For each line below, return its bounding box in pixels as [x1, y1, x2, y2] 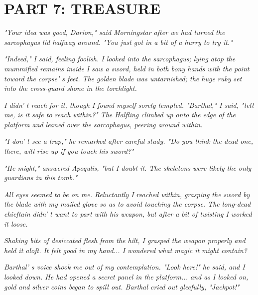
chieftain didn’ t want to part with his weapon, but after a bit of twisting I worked [4, 209, 252, 219]
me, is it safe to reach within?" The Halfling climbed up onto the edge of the [4, 109, 236, 120]
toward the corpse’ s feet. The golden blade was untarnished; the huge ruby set [4, 73, 242, 83]
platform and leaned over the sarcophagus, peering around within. [4, 119, 203, 129]
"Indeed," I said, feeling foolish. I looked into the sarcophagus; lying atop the [4, 53, 236, 64]
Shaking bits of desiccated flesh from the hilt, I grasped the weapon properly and [4, 235, 246, 246]
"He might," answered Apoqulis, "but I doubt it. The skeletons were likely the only [4, 162, 252, 173]
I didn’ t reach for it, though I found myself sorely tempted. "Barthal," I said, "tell [4, 99, 254, 110]
